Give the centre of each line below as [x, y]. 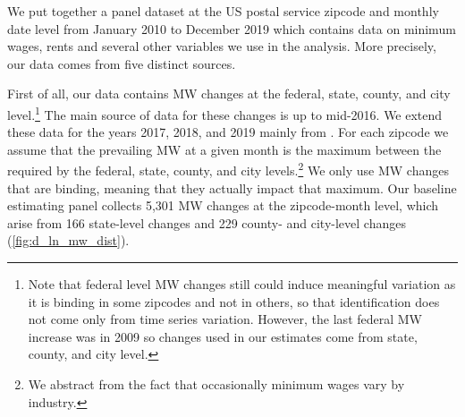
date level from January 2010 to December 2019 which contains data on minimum [232, 28]
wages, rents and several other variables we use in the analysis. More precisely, [222, 46]
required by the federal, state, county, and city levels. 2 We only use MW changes [228, 169]
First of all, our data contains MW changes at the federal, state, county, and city [229, 94]
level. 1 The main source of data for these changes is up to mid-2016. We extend [225, 113]
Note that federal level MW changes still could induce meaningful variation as [242, 284]
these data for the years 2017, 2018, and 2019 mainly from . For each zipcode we [228, 132]
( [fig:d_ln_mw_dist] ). [68, 240]
